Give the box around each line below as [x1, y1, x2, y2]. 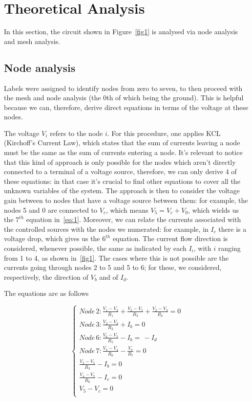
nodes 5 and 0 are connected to [4, 204, 98, 215]
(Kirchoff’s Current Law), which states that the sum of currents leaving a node [4, 137, 240, 148]
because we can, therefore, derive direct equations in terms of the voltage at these [4, 102, 249, 112]
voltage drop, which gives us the [4, 233, 100, 244]
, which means [105, 204, 148, 215]
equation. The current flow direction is [112, 233, 228, 244]
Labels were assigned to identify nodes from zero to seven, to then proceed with [4, 83, 243, 93]
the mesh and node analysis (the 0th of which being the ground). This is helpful [4, 92, 244, 103]
